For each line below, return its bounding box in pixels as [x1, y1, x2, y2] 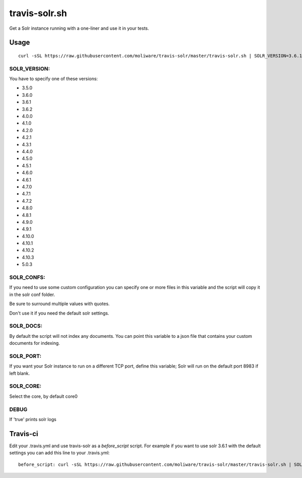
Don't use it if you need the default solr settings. [9, 310, 109, 316]
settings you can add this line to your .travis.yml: [9, 450, 110, 456]
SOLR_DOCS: [9, 323, 43, 330]
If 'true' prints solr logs [9, 416, 56, 422]
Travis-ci [9, 429, 38, 438]
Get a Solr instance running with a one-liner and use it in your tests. [9, 25, 149, 31]
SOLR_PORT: [9, 352, 42, 360]
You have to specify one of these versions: [9, 76, 98, 82]
